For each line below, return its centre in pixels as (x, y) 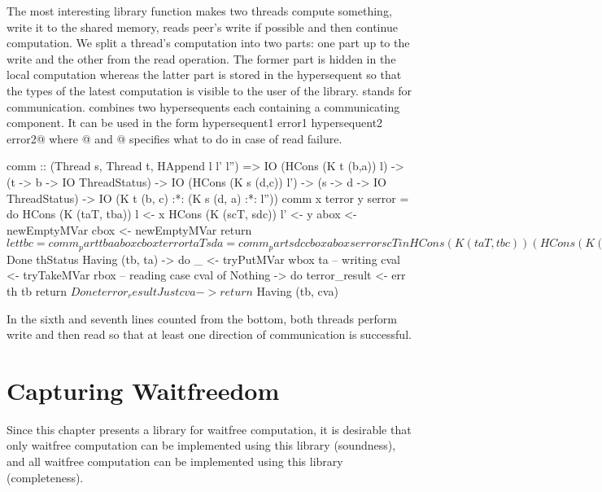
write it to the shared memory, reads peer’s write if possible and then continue (202, 26)
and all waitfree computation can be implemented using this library (175, 461)
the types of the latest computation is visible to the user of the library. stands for (209, 90)
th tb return (37, 290)
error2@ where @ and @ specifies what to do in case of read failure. (174, 138)
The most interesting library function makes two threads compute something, (199, 11)
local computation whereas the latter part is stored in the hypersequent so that (204, 75)
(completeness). (45, 477)
